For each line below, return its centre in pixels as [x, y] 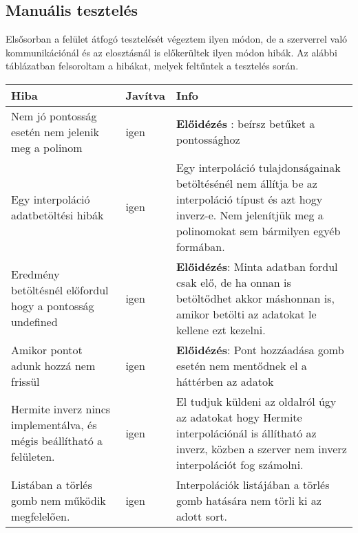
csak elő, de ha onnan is [233, 282]
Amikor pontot [47, 349]
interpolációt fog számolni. [240, 464]
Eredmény [35, 274]
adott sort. [201, 516]
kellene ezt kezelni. [221, 329]
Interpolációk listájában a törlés [253, 484]
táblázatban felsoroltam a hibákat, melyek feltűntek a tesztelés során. [152, 66]
